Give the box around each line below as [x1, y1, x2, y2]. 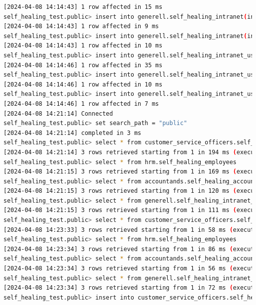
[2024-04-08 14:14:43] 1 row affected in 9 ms [3, 23, 159, 30]
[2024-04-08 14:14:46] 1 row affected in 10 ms [3, 81, 163, 88]
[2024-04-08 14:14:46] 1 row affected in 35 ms [3, 61, 163, 69]
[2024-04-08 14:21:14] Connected [3, 110, 113, 117]
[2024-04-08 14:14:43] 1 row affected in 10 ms [3, 42, 163, 49]
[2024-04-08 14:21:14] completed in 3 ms [3, 129, 142, 136]
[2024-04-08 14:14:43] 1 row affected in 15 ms [3, 3, 163, 10]
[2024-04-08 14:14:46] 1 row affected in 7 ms [3, 100, 159, 107]
